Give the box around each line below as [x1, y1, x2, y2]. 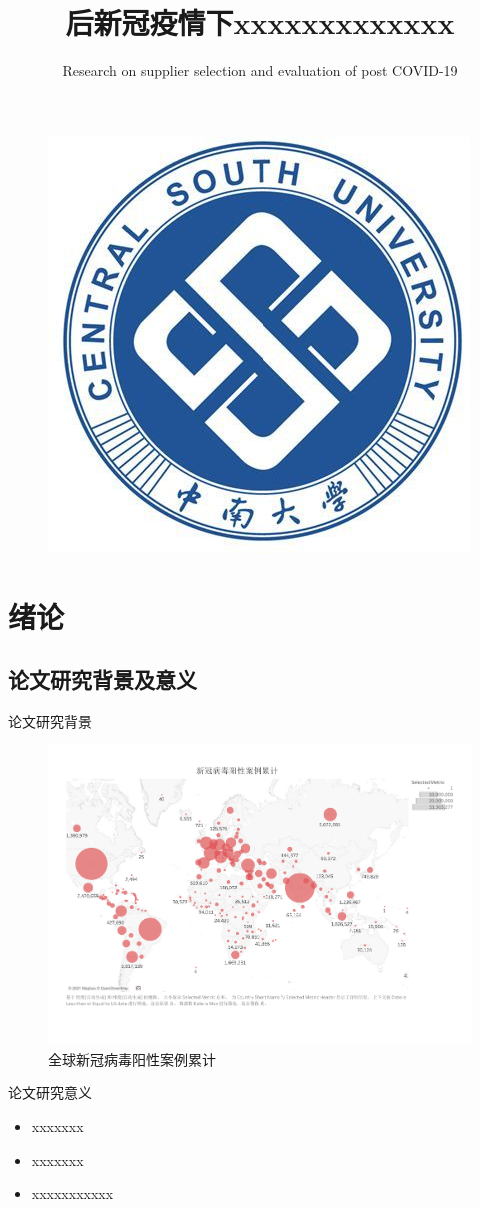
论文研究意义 [8, 1082, 92, 1103]
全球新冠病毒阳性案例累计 [48, 1048, 216, 1069]
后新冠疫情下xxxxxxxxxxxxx [65, 2, 455, 43]
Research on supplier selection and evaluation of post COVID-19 [62, 60, 458, 81]
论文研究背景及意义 [8, 664, 197, 695]
